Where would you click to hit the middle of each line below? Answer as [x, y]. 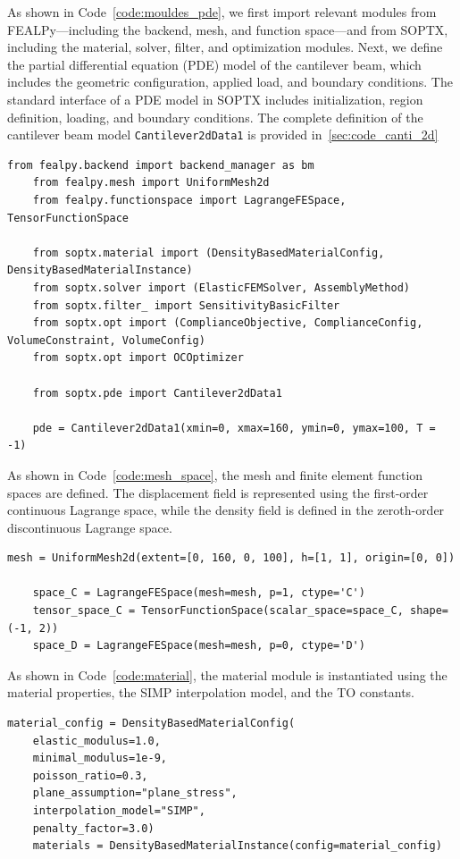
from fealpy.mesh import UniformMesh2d [151, 183]
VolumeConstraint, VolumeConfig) [106, 340]
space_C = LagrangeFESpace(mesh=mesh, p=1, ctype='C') [199, 593]
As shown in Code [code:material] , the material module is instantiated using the [227, 674]
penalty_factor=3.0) [93, 828]
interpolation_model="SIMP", [119, 811]
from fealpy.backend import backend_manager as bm [161, 165]
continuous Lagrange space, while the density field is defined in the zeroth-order [226, 510]
